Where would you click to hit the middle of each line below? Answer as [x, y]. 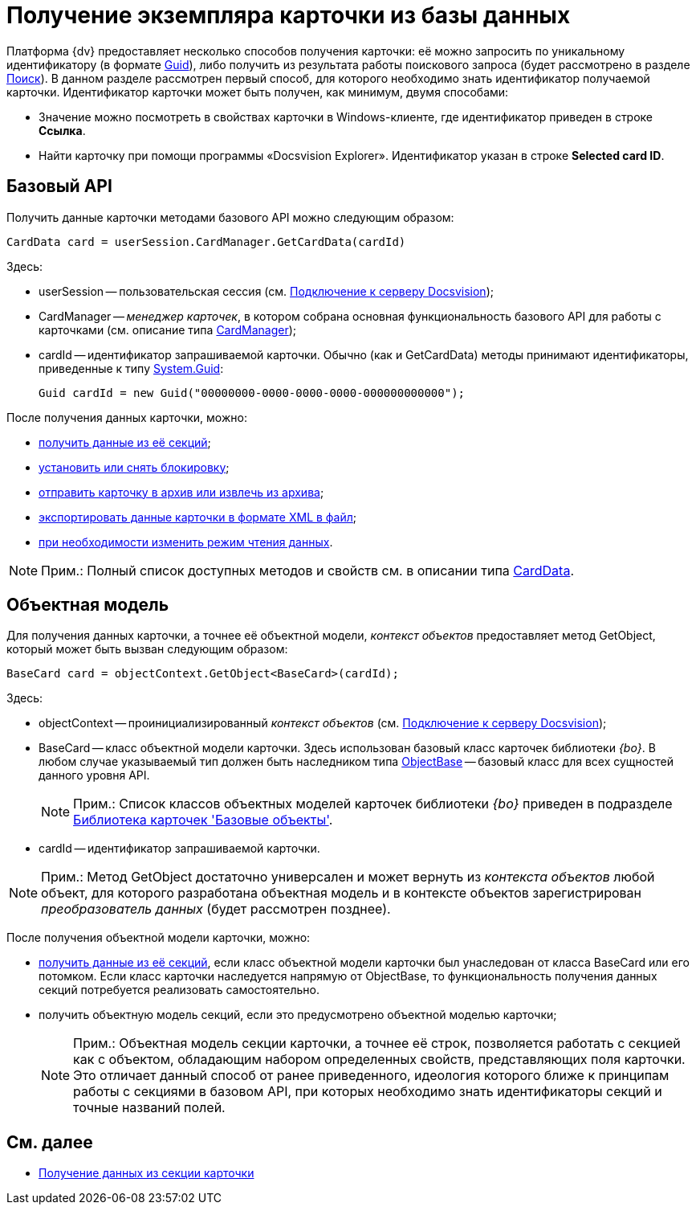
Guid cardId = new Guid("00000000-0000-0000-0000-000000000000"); [252, 393]
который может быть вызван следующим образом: [147, 649]
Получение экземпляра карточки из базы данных [289, 15]
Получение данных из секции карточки [147, 1173]
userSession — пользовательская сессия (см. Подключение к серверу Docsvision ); [266, 291]
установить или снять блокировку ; [134, 467]
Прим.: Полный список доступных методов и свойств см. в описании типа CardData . [307, 570]
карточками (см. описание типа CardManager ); [168, 329]
